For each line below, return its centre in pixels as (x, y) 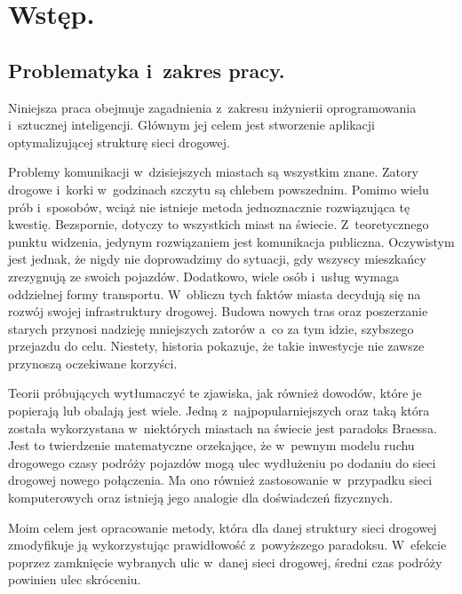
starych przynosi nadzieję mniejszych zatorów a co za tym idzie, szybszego (211, 328)
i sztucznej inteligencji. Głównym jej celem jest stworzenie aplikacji (191, 125)
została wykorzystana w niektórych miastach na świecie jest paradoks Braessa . (223, 428)
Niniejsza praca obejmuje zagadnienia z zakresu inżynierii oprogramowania (212, 107)
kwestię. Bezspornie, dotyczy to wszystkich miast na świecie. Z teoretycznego (219, 224)
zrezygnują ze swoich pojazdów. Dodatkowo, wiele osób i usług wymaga (203, 276)
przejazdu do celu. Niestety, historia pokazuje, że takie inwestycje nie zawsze (216, 346)
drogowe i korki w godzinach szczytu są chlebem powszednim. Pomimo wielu (219, 189)
